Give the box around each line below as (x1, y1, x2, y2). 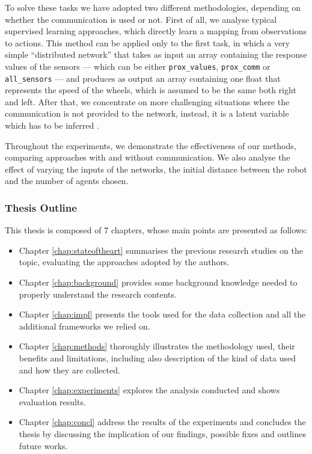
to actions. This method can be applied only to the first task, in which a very (5, 36, 290, 49)
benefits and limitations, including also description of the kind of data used (19, 352, 296, 364)
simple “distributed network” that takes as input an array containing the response (5, 48, 307, 61)
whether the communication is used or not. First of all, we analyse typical (5, 13, 277, 25)
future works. (19, 439, 68, 452)
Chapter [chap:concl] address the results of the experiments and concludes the (19, 416, 306, 428)
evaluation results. (19, 395, 86, 408)
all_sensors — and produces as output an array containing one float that (5, 72, 281, 84)
